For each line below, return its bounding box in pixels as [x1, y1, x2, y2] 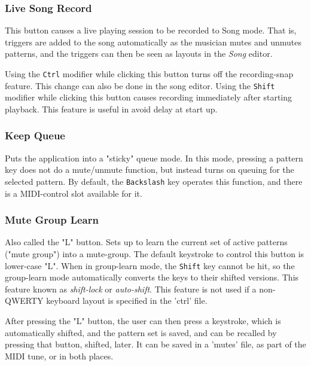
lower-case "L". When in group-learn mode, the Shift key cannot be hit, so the [5, 259, 295, 272]
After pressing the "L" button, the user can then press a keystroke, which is [5, 315, 281, 327]
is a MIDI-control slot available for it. [5, 187, 142, 199]
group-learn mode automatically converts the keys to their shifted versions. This [5, 271, 299, 283]
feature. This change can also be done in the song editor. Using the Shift [5, 79, 275, 91]
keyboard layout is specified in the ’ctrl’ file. [46, 294, 208, 307]
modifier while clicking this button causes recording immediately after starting [5, 91, 292, 103]
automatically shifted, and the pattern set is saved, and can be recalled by [5, 326, 277, 338]
